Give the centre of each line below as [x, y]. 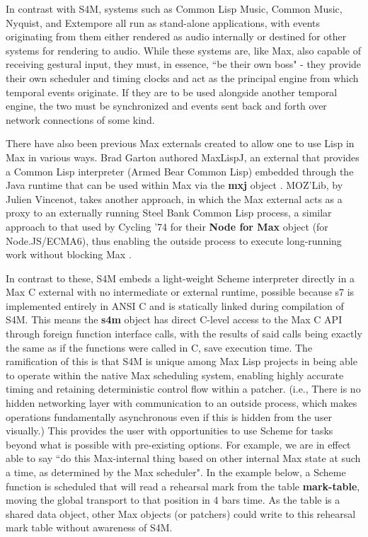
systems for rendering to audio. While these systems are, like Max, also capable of [184, 50]
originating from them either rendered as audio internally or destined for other [176, 36]
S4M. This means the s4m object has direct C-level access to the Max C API [174, 319]
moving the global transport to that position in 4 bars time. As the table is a [173, 500]
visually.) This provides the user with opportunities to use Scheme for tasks [169, 431]
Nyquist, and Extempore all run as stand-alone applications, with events [163, 22]
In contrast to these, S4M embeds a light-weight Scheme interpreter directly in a [180, 278]
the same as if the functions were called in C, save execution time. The [159, 347]
